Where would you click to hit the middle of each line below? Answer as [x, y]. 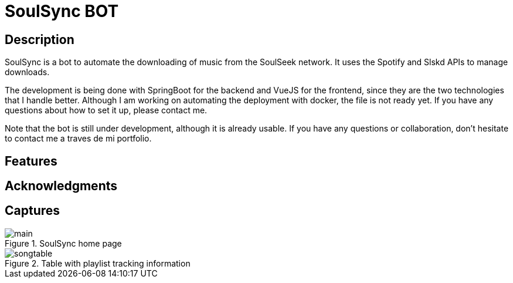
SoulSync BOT [62, 11]
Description [40, 39]
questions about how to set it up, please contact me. [106, 110]
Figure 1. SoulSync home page [63, 243]
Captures [33, 211]
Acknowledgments [61, 186]
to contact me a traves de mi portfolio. [78, 139]
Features [31, 161]
